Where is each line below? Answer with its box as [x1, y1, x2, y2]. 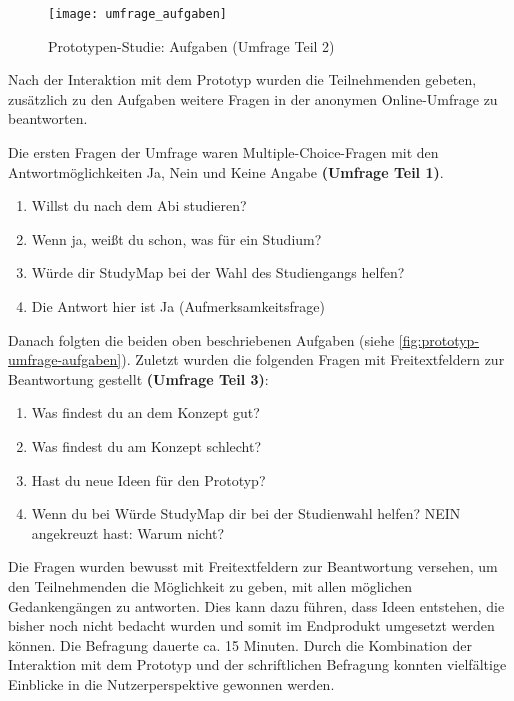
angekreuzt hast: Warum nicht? [31, 522, 225, 543]
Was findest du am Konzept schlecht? [31, 435, 262, 456]
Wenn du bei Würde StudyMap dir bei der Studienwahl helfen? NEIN [31, 503, 461, 524]
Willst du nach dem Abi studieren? [31, 195, 247, 216]
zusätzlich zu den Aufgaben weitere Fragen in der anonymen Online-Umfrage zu [8, 88, 498, 109]
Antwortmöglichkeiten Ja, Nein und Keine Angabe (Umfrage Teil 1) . [8, 161, 444, 182]
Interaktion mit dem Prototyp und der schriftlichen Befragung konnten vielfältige [8, 654, 507, 675]
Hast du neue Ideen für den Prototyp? [31, 469, 266, 490]
